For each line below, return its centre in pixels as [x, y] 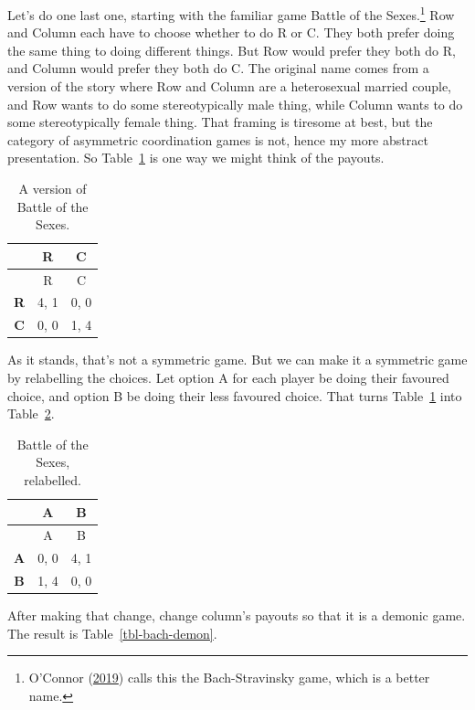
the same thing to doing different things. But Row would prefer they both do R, [232, 50]
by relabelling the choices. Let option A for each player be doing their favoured [228, 377]
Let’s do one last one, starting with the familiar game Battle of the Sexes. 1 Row [231, 13]
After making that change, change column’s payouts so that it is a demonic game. [237, 615]
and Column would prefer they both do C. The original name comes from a [218, 68]
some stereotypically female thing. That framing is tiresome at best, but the [220, 122]
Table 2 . [31, 413]
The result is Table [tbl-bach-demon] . [112, 633]
